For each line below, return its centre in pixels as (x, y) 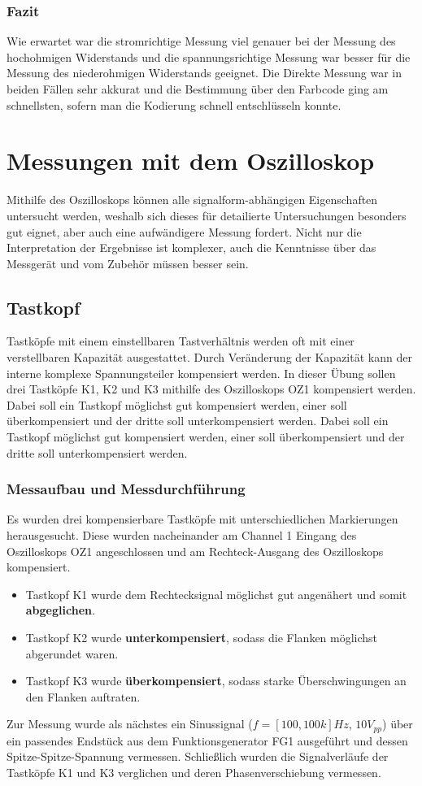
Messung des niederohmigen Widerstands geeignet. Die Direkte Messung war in (204, 73)
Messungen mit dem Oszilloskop (191, 161)
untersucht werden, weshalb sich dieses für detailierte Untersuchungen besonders (207, 215)
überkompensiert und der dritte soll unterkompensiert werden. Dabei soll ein (198, 421)
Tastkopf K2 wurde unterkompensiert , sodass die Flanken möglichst (202, 638)
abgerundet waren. (72, 653)
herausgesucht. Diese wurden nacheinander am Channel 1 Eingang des (182, 535)
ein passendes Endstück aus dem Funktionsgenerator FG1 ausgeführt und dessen (207, 740)
